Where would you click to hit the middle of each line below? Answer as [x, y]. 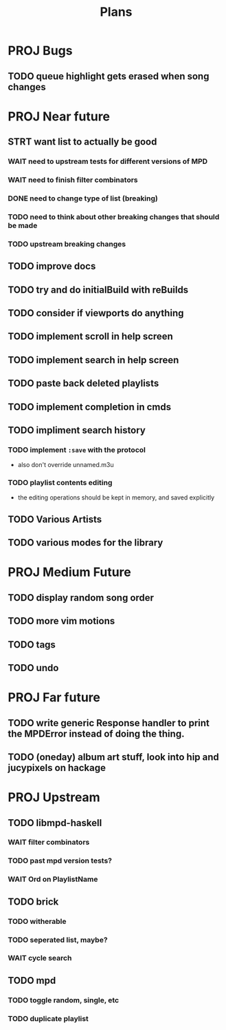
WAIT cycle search [40, 958]
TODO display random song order [81, 598]
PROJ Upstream [54, 797]
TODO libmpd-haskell [55, 823]
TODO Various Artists [55, 519]
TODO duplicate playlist [48, 1018]
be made [23, 225]
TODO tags [32, 645]
